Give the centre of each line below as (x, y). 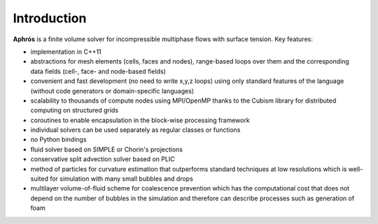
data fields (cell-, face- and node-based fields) (98, 71)
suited (40, 179)
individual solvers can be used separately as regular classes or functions (135, 130)
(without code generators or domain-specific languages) (112, 91)
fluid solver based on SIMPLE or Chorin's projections (107, 149)
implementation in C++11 (66, 52)
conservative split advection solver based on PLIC (103, 159)
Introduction (50, 18)
